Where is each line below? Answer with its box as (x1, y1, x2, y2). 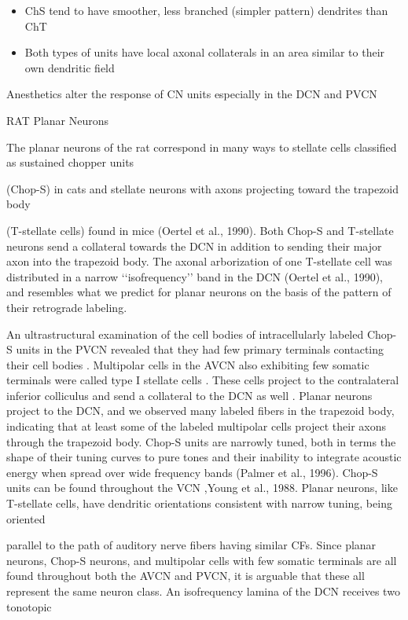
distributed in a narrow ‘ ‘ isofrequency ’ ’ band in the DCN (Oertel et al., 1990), (6, 268, 384, 284)
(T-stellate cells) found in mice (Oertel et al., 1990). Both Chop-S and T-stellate (6, 222, 394, 238)
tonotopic (6, 598, 52, 614)
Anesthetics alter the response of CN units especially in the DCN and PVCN (6, 86, 377, 102)
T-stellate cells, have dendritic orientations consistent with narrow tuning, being (6, 495, 392, 512)
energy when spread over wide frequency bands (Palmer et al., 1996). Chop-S (6, 464, 378, 480)
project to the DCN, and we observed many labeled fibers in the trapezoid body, (6, 402, 395, 419)
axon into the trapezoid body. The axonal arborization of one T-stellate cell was (6, 253, 392, 270)
